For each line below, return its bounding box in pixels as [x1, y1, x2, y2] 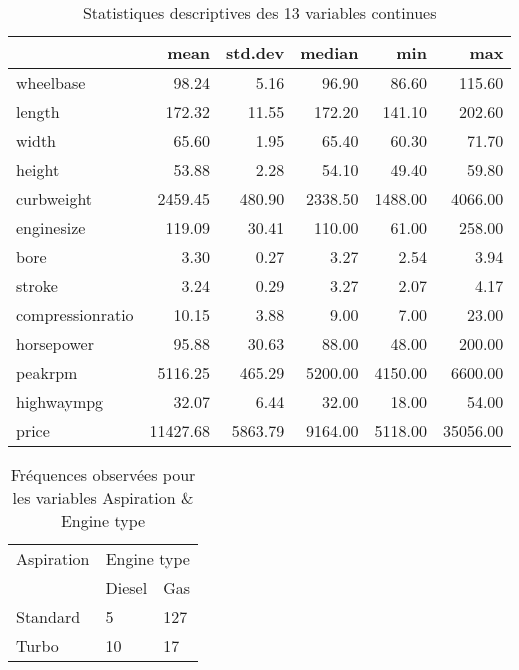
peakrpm [16, 361, 78, 384]
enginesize [16, 216, 86, 239]
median [300, 41, 359, 64]
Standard [16, 605, 81, 628]
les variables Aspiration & [12, 486, 194, 509]
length [16, 100, 60, 123]
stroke [16, 274, 58, 297]
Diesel [105, 576, 148, 599]
